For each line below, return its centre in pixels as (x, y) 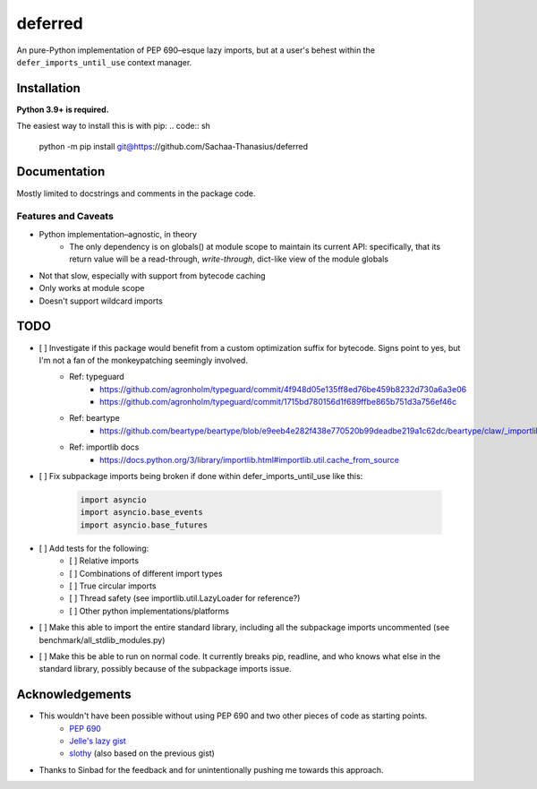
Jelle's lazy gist (98, 741)
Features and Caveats (65, 217)
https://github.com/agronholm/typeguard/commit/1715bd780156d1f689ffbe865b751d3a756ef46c (278, 402)
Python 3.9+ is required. (63, 109)
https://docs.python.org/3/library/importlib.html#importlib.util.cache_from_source (250, 459)
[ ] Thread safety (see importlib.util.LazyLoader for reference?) (185, 598)
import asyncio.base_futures (144, 525)
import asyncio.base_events (141, 512)
